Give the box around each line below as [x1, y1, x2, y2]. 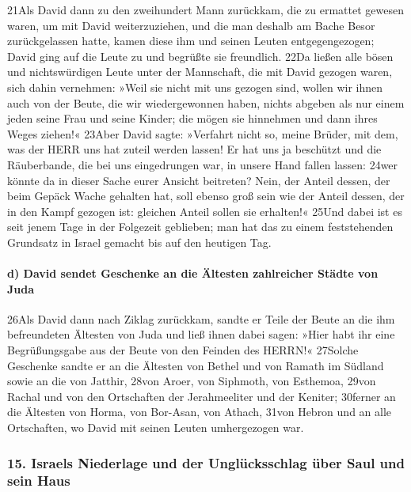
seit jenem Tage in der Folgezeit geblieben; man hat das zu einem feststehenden [7, 218, 394, 235]
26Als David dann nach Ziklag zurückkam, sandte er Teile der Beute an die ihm [7, 310, 395, 327]
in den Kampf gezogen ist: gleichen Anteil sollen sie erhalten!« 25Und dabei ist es [7, 202, 402, 219]
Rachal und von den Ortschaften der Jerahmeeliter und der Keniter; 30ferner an [7, 388, 396, 404]
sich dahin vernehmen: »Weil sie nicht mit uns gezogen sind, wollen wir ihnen [7, 78, 383, 95]
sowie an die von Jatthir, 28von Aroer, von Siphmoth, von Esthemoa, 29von [7, 373, 376, 389]
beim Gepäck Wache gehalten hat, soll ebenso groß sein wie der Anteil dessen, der [7, 187, 405, 204]
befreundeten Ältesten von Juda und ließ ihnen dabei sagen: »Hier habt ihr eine [7, 326, 395, 343]
